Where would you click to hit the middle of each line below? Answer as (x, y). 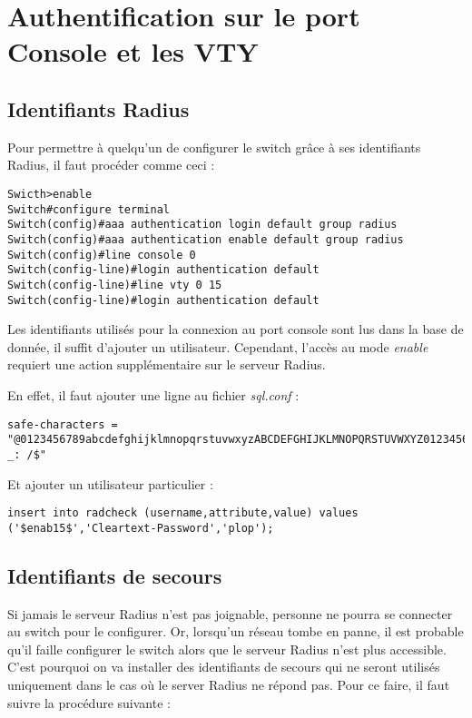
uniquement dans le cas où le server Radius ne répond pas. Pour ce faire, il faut (229, 685)
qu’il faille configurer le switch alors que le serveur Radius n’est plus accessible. (227, 649)
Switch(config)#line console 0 (102, 255)
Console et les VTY (133, 51)
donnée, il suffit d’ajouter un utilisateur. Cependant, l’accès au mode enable (218, 346)
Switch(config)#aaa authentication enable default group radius (206, 239)
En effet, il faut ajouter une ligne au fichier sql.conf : (153, 394)
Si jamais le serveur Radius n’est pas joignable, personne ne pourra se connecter (230, 613)
